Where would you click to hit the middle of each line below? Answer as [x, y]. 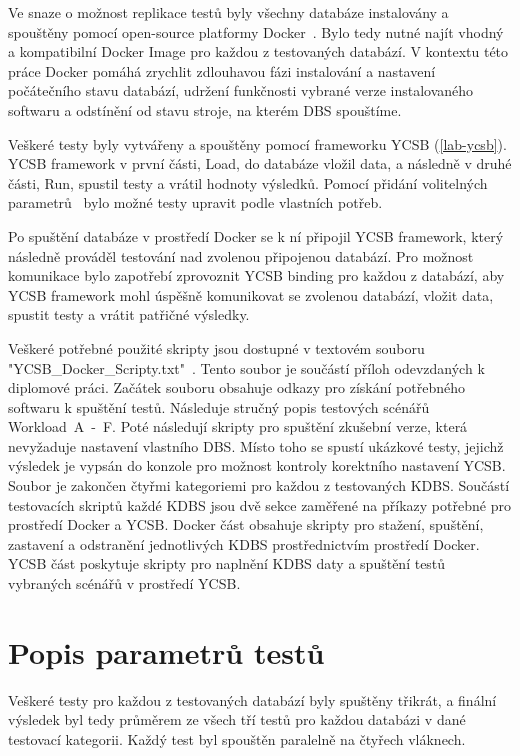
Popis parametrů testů [166, 651]
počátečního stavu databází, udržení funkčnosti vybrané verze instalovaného [241, 90]
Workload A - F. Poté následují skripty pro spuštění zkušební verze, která [238, 426]
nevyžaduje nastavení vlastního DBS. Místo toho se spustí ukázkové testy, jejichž [256, 445]
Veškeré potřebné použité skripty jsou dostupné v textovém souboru [216, 347]
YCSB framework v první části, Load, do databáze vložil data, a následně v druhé [260, 163]
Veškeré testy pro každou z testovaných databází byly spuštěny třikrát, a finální [252, 699]
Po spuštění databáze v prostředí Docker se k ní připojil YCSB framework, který [256, 235]
